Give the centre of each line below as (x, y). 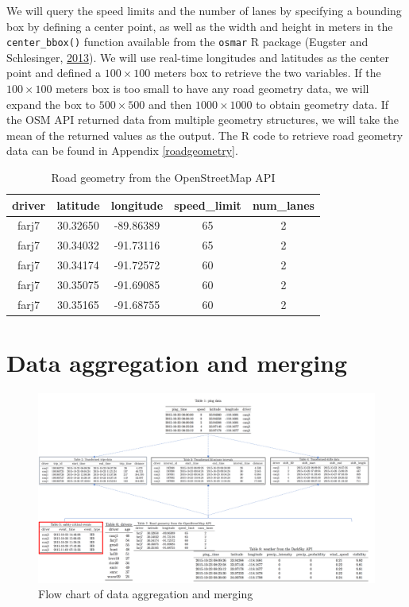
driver (29, 205)
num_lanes (283, 205)
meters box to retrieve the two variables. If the (267, 73)
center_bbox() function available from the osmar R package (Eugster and (187, 42)
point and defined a (54, 73)
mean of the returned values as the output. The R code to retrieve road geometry (205, 135)
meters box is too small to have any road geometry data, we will (212, 89)
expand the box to (51, 104)
